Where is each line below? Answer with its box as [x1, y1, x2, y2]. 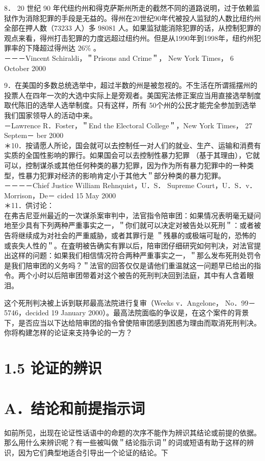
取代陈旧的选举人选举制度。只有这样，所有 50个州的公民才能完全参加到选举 [4, 100, 256, 110]
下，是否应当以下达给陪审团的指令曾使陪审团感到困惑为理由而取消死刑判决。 [4, 317, 261, 328]
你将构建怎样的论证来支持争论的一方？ [4, 327, 132, 338]
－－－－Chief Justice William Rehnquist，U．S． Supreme [4, 180, 195, 191]
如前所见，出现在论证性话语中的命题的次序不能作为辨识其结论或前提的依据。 [4, 427, 261, 437]
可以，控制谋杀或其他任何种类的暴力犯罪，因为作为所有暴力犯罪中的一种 [4, 159, 247, 170]
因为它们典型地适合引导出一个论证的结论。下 [18, 447, 168, 457]
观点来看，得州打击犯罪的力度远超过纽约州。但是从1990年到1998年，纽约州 [4, 32, 254, 43]
